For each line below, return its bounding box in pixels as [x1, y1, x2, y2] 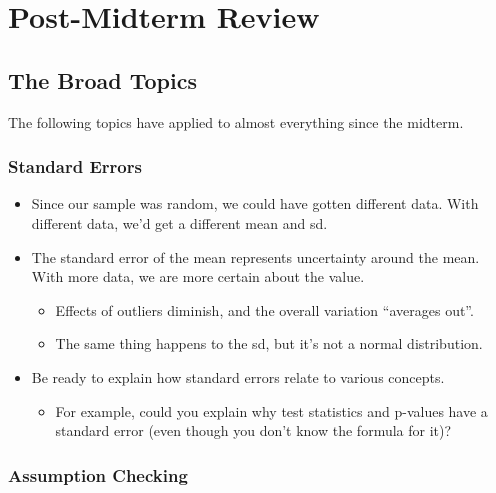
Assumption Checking [8, 462, 188, 487]
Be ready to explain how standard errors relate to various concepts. [31, 366, 445, 387]
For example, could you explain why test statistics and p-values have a [55, 400, 488, 421]
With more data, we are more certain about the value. [31, 266, 365, 287]
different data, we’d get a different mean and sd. [31, 212, 328, 233]
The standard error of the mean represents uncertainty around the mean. [31, 246, 480, 267]
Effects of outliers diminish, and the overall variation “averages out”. [55, 299, 474, 320]
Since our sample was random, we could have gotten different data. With [31, 193, 479, 214]
